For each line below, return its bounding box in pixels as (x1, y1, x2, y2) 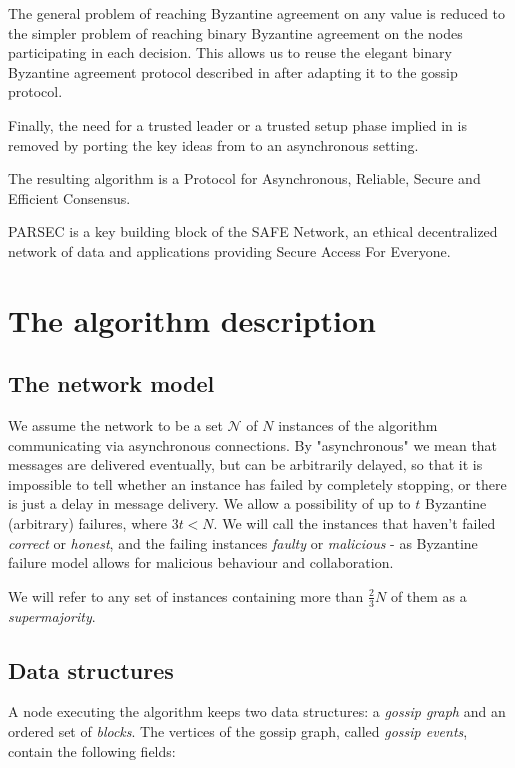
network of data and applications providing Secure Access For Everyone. (8, 240, 451, 261)
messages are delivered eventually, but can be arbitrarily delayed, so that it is (8, 454, 483, 475)
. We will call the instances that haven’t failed (213, 513, 496, 534)
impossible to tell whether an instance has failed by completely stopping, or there (8, 473, 507, 494)
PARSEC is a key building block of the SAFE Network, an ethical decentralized (8, 221, 498, 242)
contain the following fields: (8, 740, 176, 761)
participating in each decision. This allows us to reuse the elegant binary (8, 42, 452, 63)
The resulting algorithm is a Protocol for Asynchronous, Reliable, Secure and (8, 168, 481, 189)
